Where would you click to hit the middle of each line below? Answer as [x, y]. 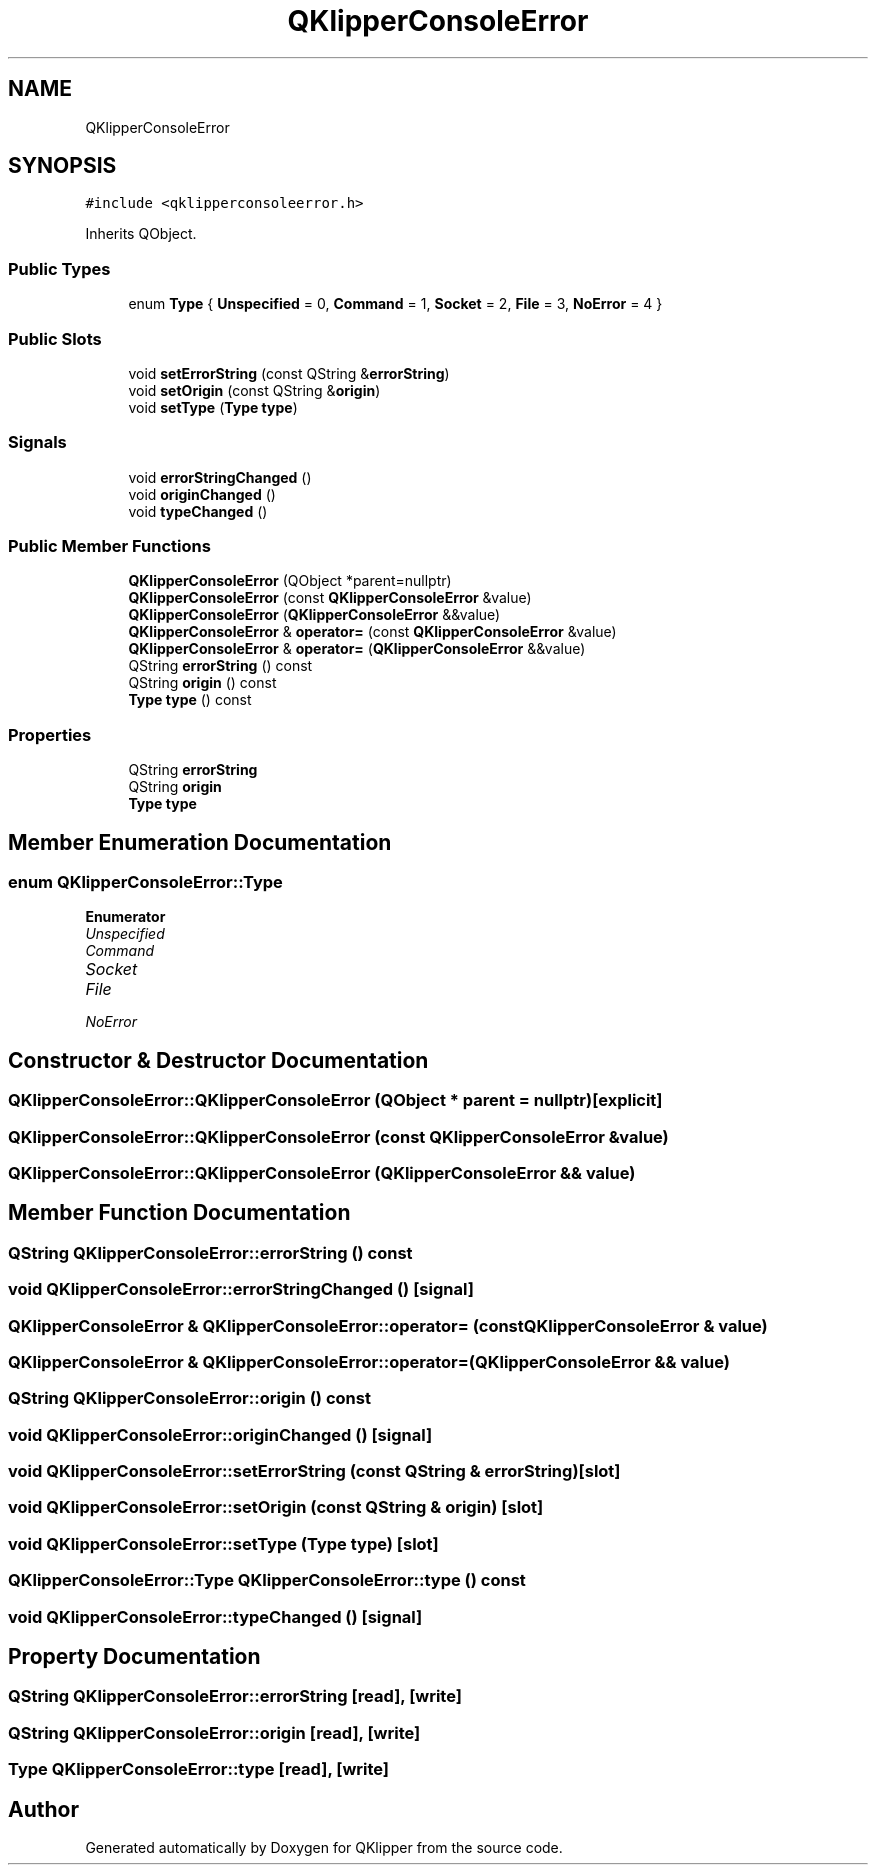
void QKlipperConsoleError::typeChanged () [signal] [215, 1616]
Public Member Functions [109, 546]
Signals [37, 442]
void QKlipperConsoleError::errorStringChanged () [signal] [241, 1289]
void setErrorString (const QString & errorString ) [289, 373]
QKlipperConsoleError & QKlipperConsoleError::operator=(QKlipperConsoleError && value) [369, 1361]
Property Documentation [134, 1657]
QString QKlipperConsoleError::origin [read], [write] [214, 1732]
